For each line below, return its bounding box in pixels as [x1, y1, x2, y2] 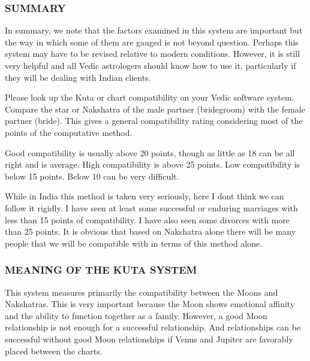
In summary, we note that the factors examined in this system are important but [5, 24, 303, 37]
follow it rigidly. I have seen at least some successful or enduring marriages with [5, 201, 298, 214]
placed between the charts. [5, 344, 103, 357]
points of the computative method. [5, 126, 133, 138]
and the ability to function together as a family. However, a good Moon [5, 309, 267, 321]
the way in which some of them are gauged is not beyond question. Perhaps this [5, 35, 299, 48]
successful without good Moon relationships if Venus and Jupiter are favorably [5, 332, 293, 345]
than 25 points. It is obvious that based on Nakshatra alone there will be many [5, 225, 296, 238]
